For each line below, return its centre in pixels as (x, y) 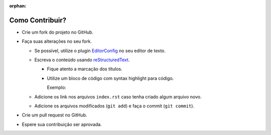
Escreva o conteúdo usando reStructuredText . (82, 60)
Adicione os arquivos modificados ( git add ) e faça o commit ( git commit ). (114, 106)
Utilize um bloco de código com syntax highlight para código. (110, 78)
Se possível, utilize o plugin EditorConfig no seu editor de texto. (100, 51)
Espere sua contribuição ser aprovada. (62, 124)
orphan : (18, 6)
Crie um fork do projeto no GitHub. (58, 32)
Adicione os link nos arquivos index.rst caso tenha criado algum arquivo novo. (118, 97)
